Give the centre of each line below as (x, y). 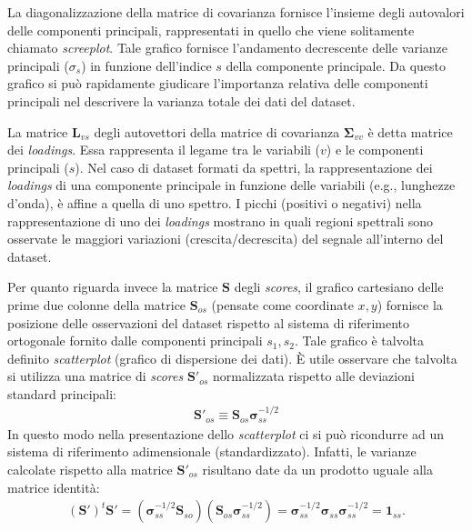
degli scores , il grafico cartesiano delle (339, 287)
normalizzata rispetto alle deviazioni (314, 376)
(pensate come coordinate (282, 304)
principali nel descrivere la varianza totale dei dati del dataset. (181, 100)
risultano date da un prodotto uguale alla (317, 469)
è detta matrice (410, 131)
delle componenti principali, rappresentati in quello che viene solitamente (211, 30)
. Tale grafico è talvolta (359, 341)
